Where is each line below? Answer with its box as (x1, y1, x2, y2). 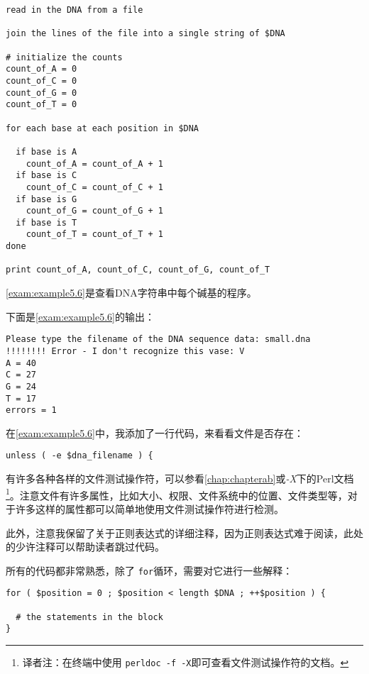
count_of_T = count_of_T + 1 (26, 229, 163, 240)
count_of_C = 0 (6, 75, 77, 86)
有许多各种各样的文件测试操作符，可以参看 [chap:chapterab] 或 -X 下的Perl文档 (6, 471, 354, 486)
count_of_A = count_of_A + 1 (26, 158, 163, 169)
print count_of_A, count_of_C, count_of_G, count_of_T (6, 265, 270, 275)
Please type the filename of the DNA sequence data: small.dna (6, 334, 311, 345)
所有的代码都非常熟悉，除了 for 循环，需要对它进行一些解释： (6, 563, 293, 578)
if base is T (16, 217, 77, 228)
